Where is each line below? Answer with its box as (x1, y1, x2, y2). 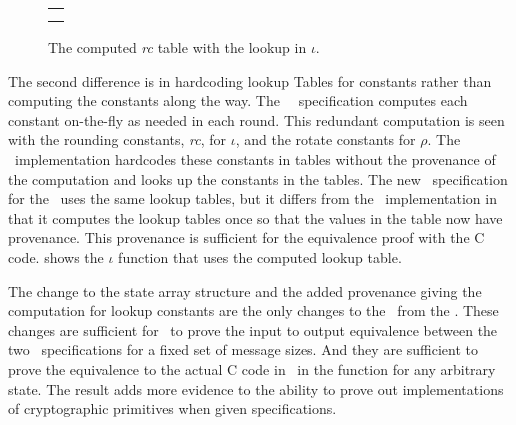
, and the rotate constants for (235, 129, 416, 150)
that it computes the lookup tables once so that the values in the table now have (8, 207, 503, 228)
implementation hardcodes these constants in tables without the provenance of (14, 148, 496, 169)
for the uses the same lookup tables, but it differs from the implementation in (8, 188, 497, 209)
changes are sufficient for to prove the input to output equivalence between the (8, 319, 498, 340)
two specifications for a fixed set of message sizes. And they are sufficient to (8, 339, 478, 360)
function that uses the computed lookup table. (118, 246, 402, 267)
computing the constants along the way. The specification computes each (8, 90, 468, 111)
